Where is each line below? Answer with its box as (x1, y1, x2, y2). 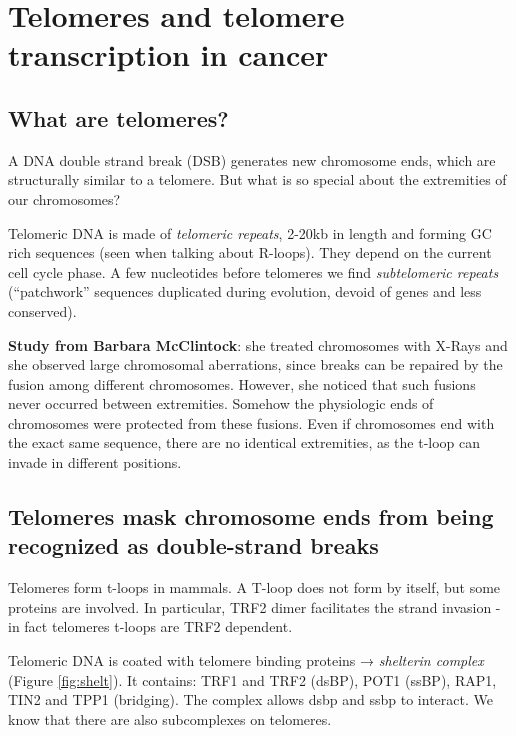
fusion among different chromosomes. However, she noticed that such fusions (8, 373, 476, 394)
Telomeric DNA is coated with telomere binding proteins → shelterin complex (8, 650, 484, 671)
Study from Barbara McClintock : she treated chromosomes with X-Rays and (8, 334, 508, 355)
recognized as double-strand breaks (8, 530, 379, 561)
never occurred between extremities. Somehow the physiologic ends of (8, 393, 434, 414)
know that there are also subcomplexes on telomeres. (8, 708, 332, 729)
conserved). (8, 300, 77, 321)
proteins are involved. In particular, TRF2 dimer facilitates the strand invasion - (8, 596, 501, 617)
